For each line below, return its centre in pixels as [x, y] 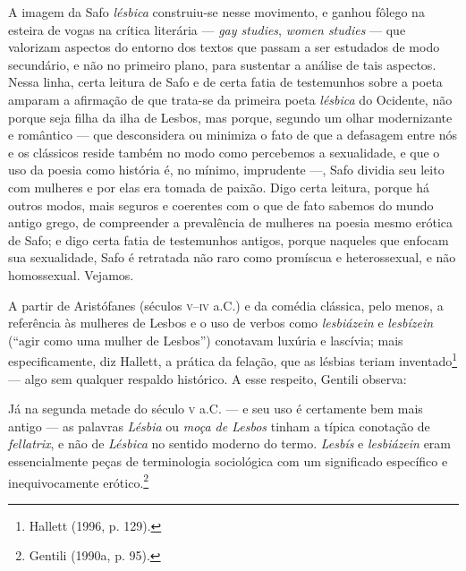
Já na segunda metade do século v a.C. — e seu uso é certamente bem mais [216, 409]
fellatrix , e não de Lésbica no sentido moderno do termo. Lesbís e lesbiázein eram [229, 443]
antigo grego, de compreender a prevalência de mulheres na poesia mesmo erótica [231, 222]
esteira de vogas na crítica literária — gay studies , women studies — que [207, 29]
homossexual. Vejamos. [71, 274]
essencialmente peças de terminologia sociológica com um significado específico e [228, 460]
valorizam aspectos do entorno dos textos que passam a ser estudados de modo [224, 47]
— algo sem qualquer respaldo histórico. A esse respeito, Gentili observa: [208, 378]
